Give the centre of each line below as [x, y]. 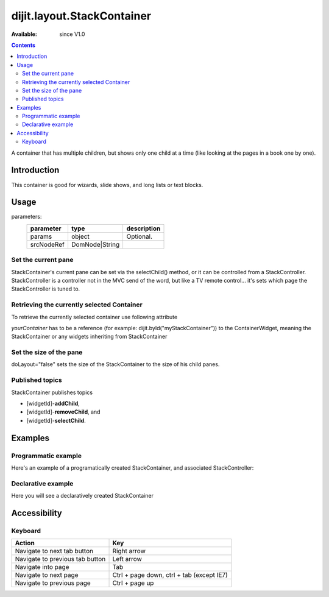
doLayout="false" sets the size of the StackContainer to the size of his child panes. [115, 364]
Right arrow [129, 551]
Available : [24, 34]
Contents [23, 45]
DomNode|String [95, 244]
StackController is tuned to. [46, 289]
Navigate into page [42, 567]
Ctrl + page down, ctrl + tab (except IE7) [170, 575]
